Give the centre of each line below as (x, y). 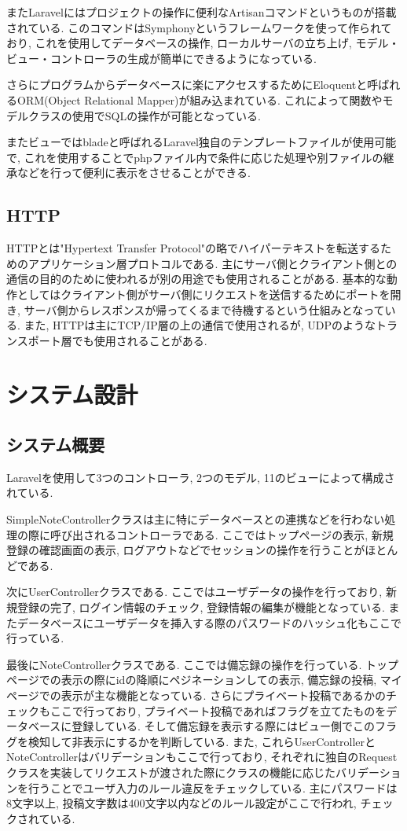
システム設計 (72, 394)
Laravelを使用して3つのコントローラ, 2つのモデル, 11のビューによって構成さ (201, 477)
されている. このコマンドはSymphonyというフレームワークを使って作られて (199, 27)
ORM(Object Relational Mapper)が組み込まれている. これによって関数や (200, 99)
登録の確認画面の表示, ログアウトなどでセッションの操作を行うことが (186, 550)
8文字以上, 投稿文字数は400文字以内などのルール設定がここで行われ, (181, 803)
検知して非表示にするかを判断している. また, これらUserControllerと (202, 741)
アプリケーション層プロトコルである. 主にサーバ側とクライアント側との (213, 263)
